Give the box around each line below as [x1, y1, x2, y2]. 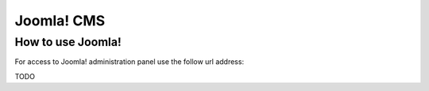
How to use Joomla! [14, 35, 122, 49]
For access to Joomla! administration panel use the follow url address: [14, 57, 245, 66]
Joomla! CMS [14, 12, 106, 29]
